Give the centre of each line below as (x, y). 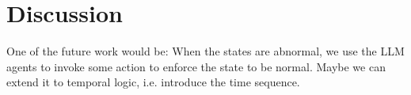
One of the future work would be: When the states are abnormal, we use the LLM (205, 51)
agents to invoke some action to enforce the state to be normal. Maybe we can (196, 66)
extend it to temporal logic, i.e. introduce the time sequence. (153, 82)
